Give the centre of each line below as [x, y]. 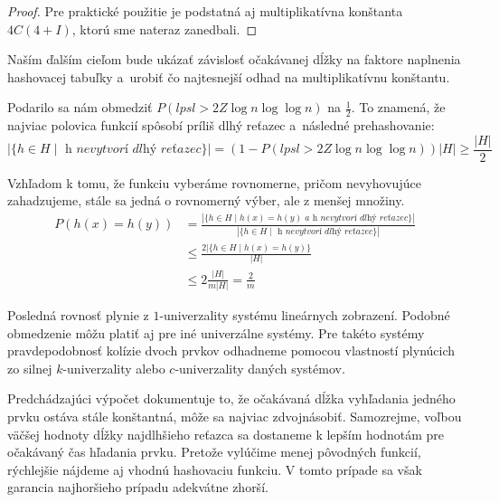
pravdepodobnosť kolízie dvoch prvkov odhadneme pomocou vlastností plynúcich [231, 350]
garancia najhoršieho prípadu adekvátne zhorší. [138, 487]
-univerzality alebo [114, 368]
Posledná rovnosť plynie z [78, 315]
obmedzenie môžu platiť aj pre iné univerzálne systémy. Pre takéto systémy [216, 332]
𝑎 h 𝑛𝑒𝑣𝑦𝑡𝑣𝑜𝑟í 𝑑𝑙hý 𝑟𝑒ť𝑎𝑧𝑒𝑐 [357, 218]
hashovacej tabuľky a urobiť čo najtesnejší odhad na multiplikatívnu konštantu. [229, 76]
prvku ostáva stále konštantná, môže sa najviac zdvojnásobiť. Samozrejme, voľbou [235, 417]
